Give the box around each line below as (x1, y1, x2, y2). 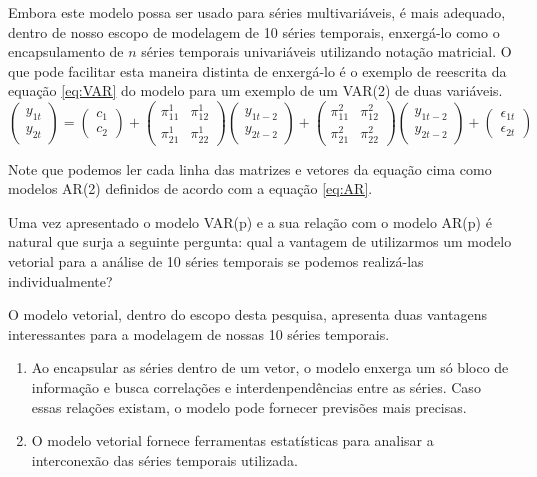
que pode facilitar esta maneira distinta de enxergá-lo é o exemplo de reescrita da (8, 60, 507, 81)
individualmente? (8, 270, 113, 291)
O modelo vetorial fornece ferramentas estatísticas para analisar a (31, 430, 434, 451)
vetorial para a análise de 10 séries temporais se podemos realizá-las (8, 250, 424, 271)
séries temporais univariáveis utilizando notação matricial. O (141, 41, 512, 62)
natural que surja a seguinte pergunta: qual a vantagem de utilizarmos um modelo (8, 231, 512, 252)
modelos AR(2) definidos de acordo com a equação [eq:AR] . (8, 178, 373, 199)
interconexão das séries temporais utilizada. (31, 449, 298, 470)
